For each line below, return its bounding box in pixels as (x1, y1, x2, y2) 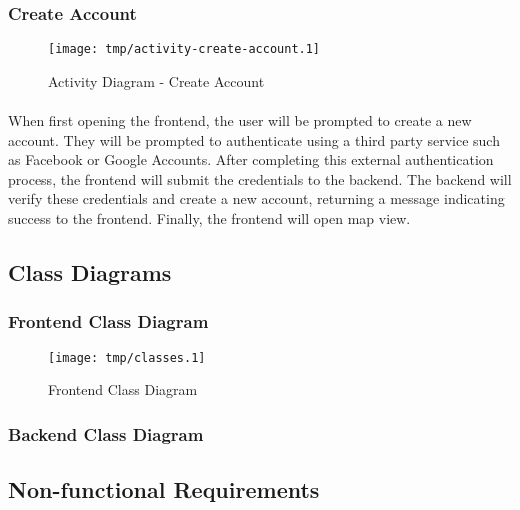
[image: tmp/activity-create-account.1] (48, 42, 321, 57)
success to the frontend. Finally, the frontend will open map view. (8, 208, 411, 229)
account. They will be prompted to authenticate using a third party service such (8, 129, 500, 150)
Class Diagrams (8, 257, 172, 288)
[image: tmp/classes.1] (48, 350, 206, 365)
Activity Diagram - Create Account (48, 70, 265, 91)
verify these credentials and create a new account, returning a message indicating (8, 188, 505, 209)
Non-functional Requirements (8, 474, 320, 505)
